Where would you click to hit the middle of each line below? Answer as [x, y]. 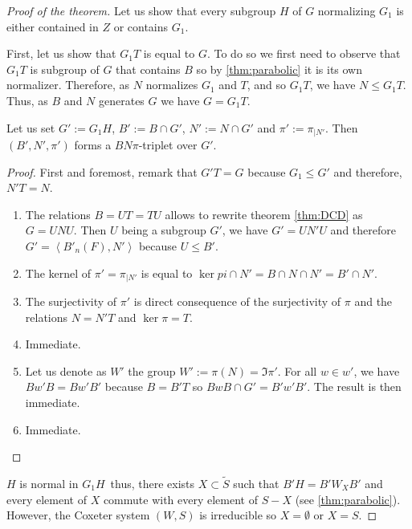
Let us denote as [66, 370]
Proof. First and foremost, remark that [102, 171]
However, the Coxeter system [78, 515]
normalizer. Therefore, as [68, 85]
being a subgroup [164, 230]
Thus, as [27, 100]
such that [256, 483]
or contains [141, 26]
